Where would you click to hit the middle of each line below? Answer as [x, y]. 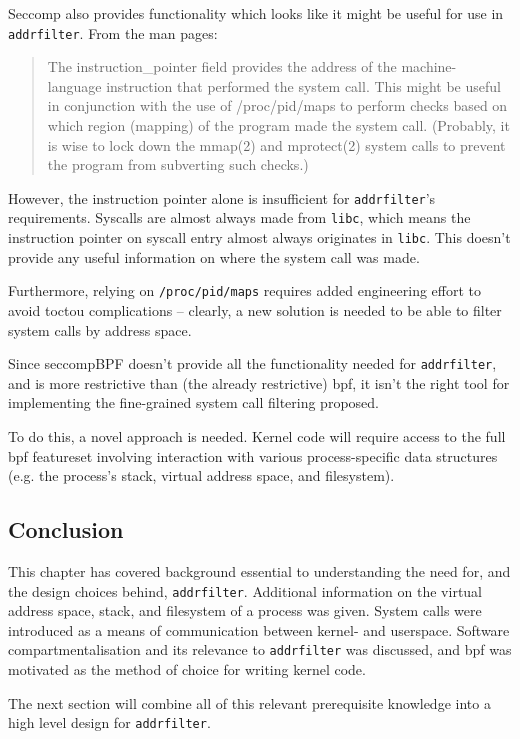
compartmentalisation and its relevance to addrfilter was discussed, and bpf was [260, 649]
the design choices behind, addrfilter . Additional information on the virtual [245, 590]
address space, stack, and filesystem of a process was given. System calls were [245, 610]
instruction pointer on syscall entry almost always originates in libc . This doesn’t [259, 237]
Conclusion [66, 529]
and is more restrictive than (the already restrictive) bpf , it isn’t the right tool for [259, 382]
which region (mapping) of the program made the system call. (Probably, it [278, 125]
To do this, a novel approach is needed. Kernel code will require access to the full [257, 436]
